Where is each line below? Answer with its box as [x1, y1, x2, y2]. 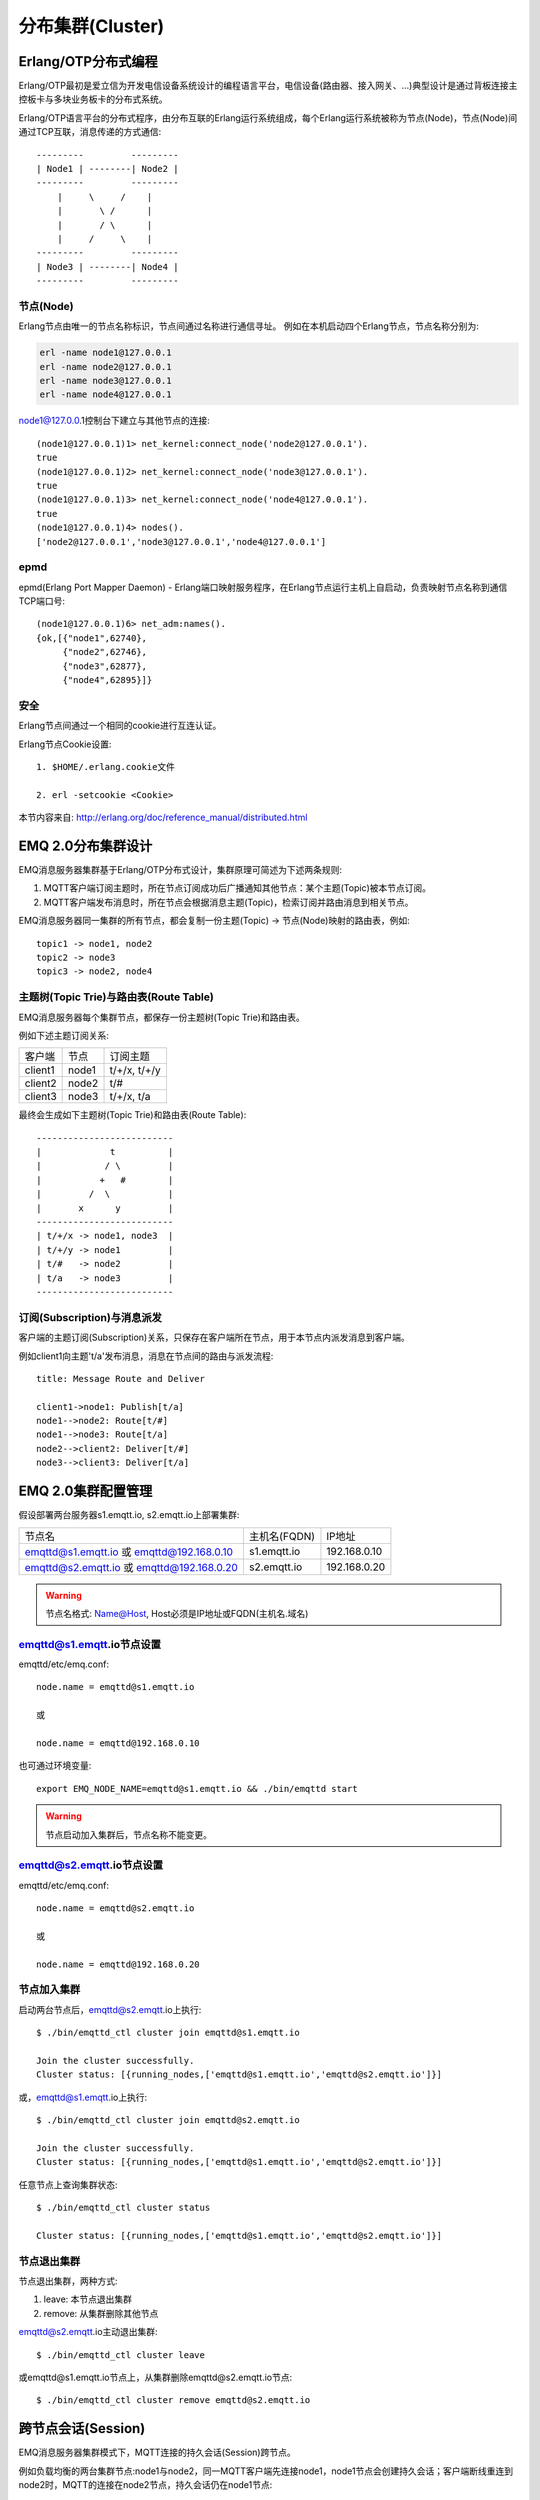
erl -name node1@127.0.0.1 [39, 347, 172, 359]
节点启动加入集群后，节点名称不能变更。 [45, 1828, 212, 1840]
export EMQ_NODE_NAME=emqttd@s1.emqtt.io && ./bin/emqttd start [36, 1783, 359, 1794]
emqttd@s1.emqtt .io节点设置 [18, 1637, 162, 1651]
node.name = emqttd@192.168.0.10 [36, 1738, 200, 1749]
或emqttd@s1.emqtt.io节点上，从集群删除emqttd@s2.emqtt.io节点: [18, 2371, 293, 2383]
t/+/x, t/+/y [109, 1063, 162, 1077]
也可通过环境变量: [18, 1760, 92, 1772]
